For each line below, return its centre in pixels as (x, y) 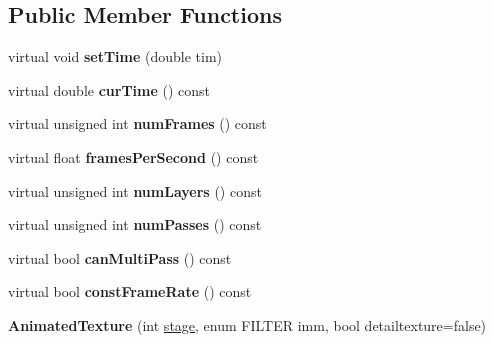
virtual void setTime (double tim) (115, 56)
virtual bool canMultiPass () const (120, 257)
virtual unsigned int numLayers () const (135, 190)
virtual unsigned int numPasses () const (135, 224)
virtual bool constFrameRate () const (130, 291)
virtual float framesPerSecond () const (133, 156)
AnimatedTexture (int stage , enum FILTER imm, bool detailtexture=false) (247, 324)
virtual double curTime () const (109, 89)
